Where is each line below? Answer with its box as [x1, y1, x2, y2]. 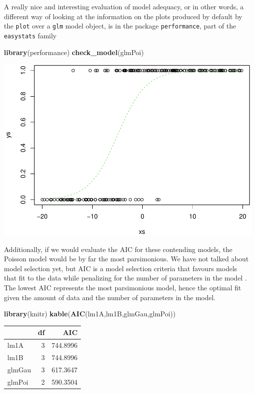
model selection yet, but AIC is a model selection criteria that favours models [4, 263, 237, 273]
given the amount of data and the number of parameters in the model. [4, 292, 216, 302]
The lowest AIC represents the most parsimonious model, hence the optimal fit [4, 282, 241, 292]
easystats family [4, 30, 57, 40]
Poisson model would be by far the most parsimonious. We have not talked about [4, 253, 249, 264]
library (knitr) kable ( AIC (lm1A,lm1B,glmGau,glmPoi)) [4, 309, 176, 319]
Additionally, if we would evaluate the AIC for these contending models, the [4, 244, 232, 254]
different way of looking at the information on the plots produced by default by [4, 11, 242, 21]
